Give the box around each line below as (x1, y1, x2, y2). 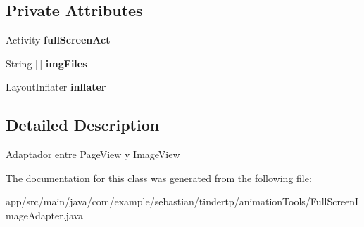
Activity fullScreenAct (6, 32, 111, 47)
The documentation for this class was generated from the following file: (6, 170, 312, 185)
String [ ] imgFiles (6, 56, 87, 70)
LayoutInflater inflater (6, 79, 106, 94)
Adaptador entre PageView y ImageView (6, 147, 180, 162)
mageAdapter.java (6, 207, 84, 222)
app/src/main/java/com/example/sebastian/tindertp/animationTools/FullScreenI (6, 194, 359, 209)
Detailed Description (6, 114, 160, 136)
